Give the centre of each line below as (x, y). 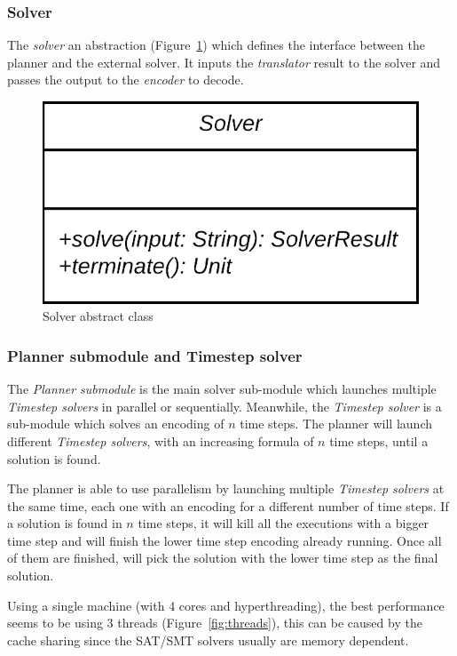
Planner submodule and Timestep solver (155, 355)
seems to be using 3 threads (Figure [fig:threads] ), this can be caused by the (215, 623)
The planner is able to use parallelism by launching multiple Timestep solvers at (226, 488)
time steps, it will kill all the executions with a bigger (284, 523)
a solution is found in (65, 523)
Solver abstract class (98, 316)
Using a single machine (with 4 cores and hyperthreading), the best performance (226, 605)
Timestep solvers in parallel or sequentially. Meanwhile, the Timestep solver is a (225, 406)
